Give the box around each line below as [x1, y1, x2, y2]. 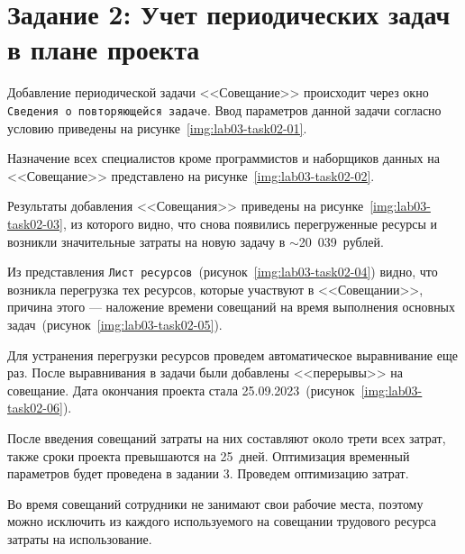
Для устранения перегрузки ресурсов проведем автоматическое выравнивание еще [7, 345, 458, 364]
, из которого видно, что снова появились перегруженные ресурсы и [62, 213, 438, 232]
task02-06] [7, 398, 63, 417]
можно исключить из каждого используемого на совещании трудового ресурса [7, 512, 436, 531]
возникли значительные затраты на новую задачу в [7, 232, 286, 250]
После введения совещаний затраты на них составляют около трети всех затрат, [7, 428, 446, 447]
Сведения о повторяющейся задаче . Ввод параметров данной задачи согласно [7, 100, 442, 119]
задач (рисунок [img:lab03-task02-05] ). [7, 314, 223, 333]
